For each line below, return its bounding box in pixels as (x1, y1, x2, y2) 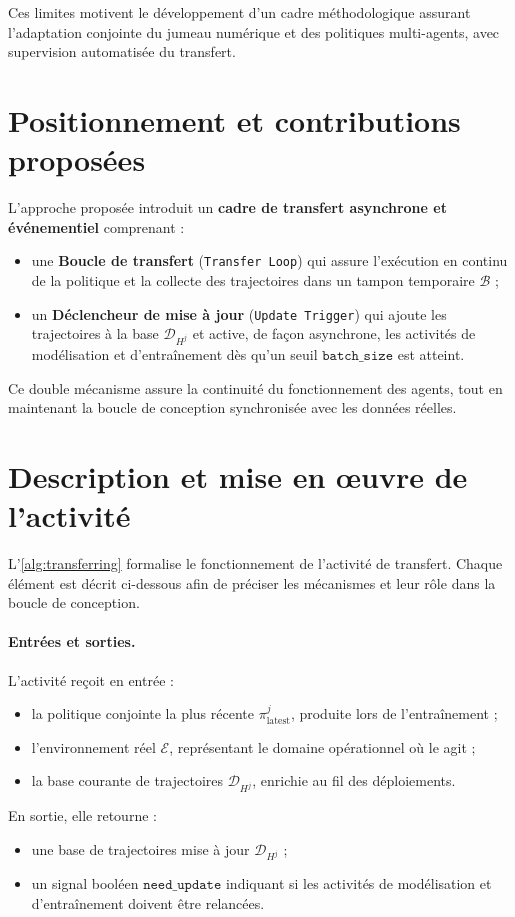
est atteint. (397, 343, 465, 364)
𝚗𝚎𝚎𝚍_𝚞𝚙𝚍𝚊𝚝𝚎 (143, 878, 222, 893)
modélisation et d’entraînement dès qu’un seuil (31, 343, 318, 364)
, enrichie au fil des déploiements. (252, 770, 456, 791)
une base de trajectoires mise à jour (31, 838, 250, 859)
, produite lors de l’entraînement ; (290, 703, 498, 724)
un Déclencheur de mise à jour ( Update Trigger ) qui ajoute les (31, 303, 447, 324)
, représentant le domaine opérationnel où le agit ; (169, 736, 476, 757)
